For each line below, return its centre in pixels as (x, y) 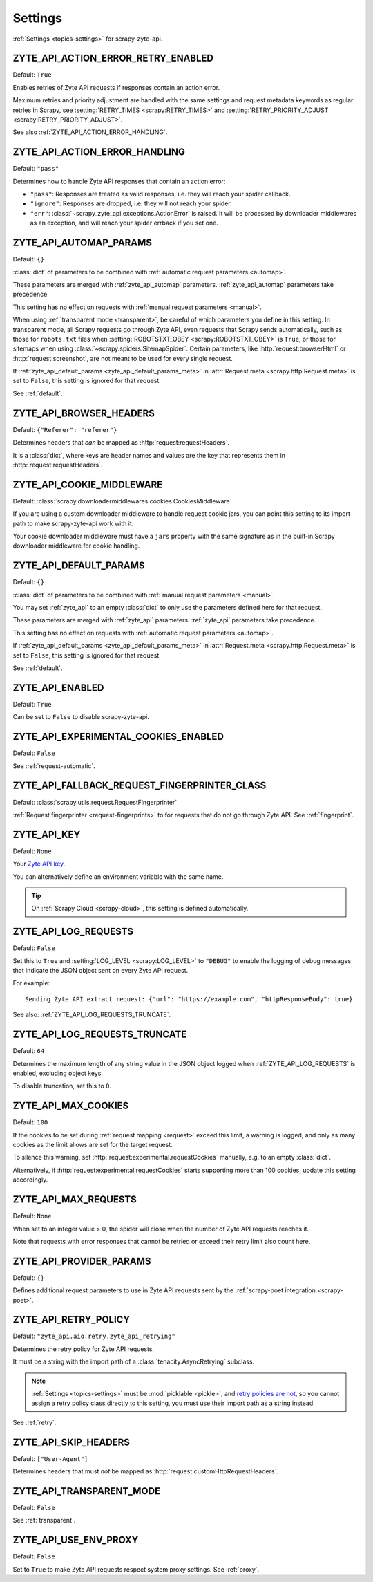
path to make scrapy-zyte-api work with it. (73, 523)
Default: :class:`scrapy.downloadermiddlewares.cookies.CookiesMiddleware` (122, 501)
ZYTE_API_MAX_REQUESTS (75, 1200)
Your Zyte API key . (39, 864)
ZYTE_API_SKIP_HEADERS (71, 1442)
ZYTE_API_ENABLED (58, 688)
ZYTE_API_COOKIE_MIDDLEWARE (88, 484)
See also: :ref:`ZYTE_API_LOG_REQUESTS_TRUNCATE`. (92, 1015)
